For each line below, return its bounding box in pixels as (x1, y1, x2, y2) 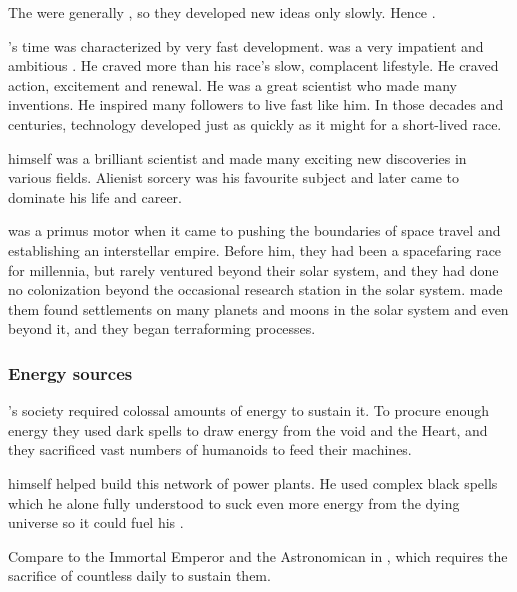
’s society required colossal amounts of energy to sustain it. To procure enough (8, 400, 489, 421)
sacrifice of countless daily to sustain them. (8, 565, 271, 586)
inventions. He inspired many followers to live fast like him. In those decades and (8, 94, 504, 115)
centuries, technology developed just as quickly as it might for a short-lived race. (8, 113, 502, 134)
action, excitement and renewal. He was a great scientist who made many (8, 74, 458, 95)
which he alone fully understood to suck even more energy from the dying (8, 492, 460, 513)
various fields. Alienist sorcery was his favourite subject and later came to (8, 167, 460, 188)
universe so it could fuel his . (8, 512, 184, 533)
